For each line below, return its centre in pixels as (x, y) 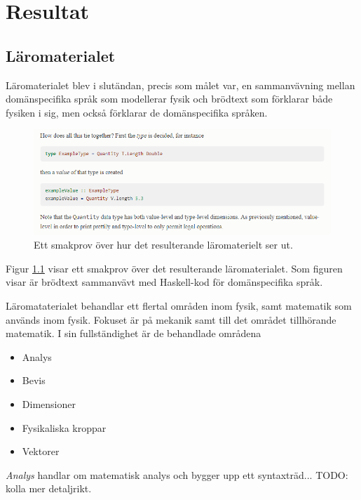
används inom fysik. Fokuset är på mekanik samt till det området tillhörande (171, 319)
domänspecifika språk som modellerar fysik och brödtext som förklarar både (169, 99)
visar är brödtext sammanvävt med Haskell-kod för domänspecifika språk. (164, 282)
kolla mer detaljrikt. (49, 488)
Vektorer (41, 451)
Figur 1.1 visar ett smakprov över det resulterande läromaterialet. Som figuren (174, 268)
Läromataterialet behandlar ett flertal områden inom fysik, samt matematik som (179, 305)
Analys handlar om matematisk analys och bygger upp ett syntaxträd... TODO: (177, 474)
